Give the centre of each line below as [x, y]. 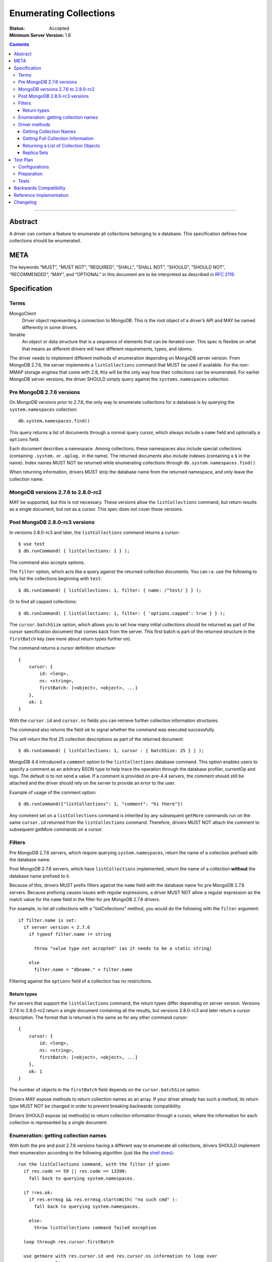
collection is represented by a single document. [59, 1123]
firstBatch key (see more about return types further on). [70, 639]
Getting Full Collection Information [58, 138]
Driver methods [34, 124]
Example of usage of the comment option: [53, 792]
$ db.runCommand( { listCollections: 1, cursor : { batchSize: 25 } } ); [111, 750]
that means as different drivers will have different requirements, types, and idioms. [108, 349]
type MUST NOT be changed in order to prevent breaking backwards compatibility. [95, 1106]
